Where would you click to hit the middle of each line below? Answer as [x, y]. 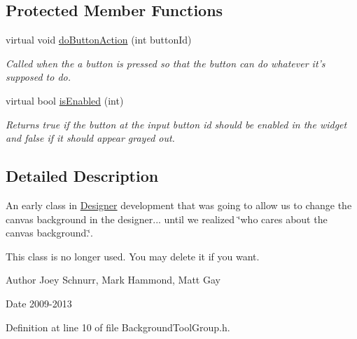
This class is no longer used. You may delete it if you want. [133, 256]
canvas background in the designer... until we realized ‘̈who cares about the [167, 219]
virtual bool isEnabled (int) [65, 100]
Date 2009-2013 [39, 303]
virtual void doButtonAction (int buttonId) [99, 40]
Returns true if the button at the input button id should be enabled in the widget [176, 124]
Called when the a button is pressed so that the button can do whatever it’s [166, 63]
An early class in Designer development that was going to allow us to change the [179, 205]
